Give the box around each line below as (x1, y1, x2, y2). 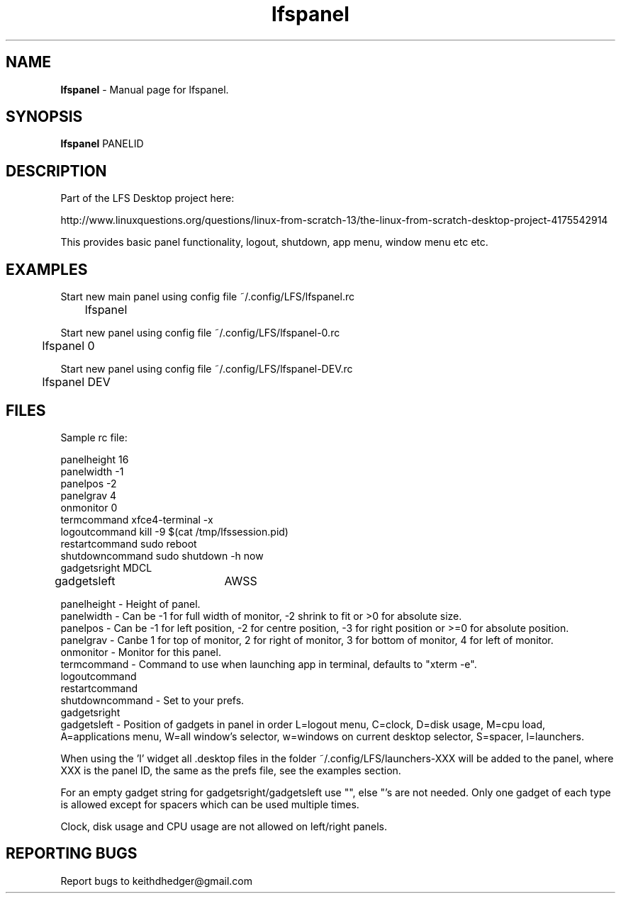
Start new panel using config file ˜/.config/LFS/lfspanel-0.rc (60, 327, 340, 339)
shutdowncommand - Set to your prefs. (60, 694, 245, 706)
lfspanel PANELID (60, 137, 144, 150)
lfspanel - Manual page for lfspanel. (60, 83, 229, 96)
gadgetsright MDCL (60, 561, 152, 574)
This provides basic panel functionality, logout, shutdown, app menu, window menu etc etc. (60, 236, 488, 249)
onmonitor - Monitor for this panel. (60, 645, 221, 658)
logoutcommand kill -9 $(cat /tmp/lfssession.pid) (60, 525, 289, 538)
